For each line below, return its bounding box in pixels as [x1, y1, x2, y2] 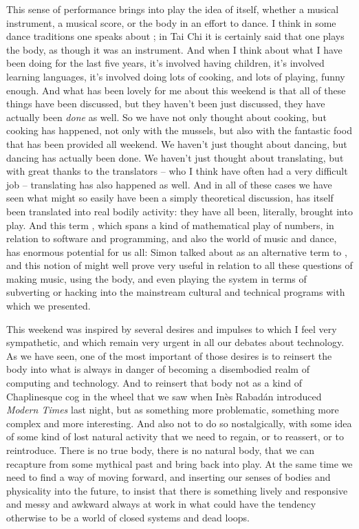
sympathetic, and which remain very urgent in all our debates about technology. [6, 335, 345, 349]
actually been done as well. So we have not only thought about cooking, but [6, 109, 327, 124]
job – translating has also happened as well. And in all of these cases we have [6, 177, 332, 191]
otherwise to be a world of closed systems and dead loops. [6, 510, 250, 524]
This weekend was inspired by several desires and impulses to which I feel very [6, 321, 337, 336]
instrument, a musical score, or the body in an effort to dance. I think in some [6, 15, 336, 30]
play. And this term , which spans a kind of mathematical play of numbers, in [6, 217, 334, 232]
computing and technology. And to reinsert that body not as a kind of [6, 376, 303, 390]
